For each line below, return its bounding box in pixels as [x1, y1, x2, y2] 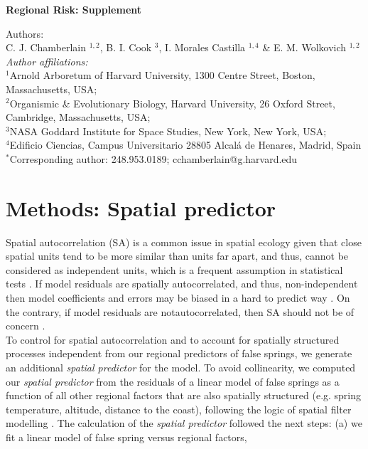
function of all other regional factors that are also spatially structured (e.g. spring [6, 388, 362, 403]
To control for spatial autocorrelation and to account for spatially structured [6, 332, 340, 347]
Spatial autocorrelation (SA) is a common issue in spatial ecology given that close [6, 234, 362, 249]
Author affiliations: [6, 53, 88, 68]
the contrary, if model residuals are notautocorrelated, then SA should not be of [6, 304, 355, 319]
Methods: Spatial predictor [6, 193, 276, 222]
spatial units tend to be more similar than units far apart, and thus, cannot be [6, 248, 349, 263]
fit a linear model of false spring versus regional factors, [6, 429, 247, 444]
